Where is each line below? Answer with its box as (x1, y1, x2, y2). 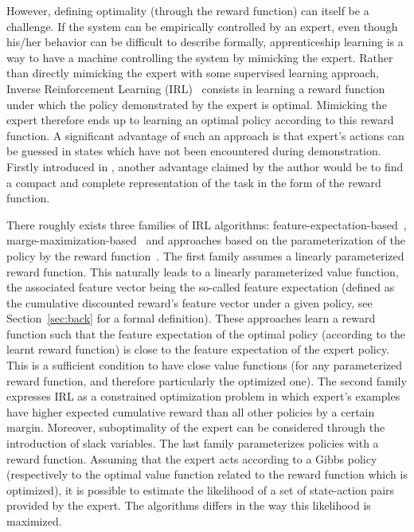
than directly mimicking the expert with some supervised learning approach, (6, 65, 379, 81)
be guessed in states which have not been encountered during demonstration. (6, 143, 381, 159)
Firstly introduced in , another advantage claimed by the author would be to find (6, 158, 404, 174)
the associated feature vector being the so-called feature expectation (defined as (6, 279, 395, 295)
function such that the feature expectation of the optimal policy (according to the (6, 325, 406, 342)
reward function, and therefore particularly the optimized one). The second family (6, 372, 407, 389)
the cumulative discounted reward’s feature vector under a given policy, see (6, 294, 373, 311)
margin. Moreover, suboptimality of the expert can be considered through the (6, 419, 385, 436)
